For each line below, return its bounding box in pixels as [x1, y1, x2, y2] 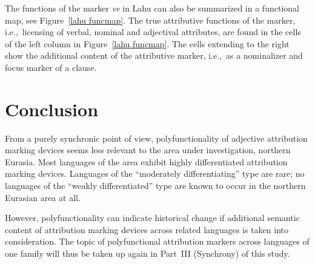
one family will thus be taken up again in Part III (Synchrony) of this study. [5, 247, 290, 260]
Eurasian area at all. [5, 191, 81, 203]
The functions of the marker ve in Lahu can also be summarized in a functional [5, 2, 299, 14]
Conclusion [5, 96, 99, 121]
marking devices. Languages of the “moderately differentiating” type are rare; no [5, 167, 305, 180]
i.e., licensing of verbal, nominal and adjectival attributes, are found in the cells [5, 25, 301, 38]
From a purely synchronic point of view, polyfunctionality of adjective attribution [5, 131, 308, 144]
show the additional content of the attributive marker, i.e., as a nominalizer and [5, 49, 303, 62]
